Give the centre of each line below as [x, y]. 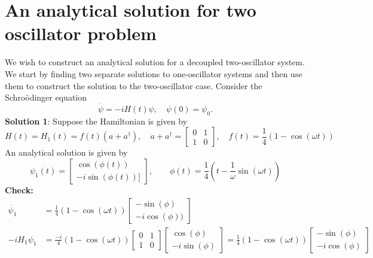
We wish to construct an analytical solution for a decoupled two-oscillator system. [155, 62]
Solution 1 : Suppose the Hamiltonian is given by [96, 121]
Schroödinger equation [46, 97]
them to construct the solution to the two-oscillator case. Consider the [134, 85]
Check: [19, 189]
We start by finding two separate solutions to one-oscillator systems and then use [154, 73]
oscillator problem [81, 33]
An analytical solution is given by [66, 152]
